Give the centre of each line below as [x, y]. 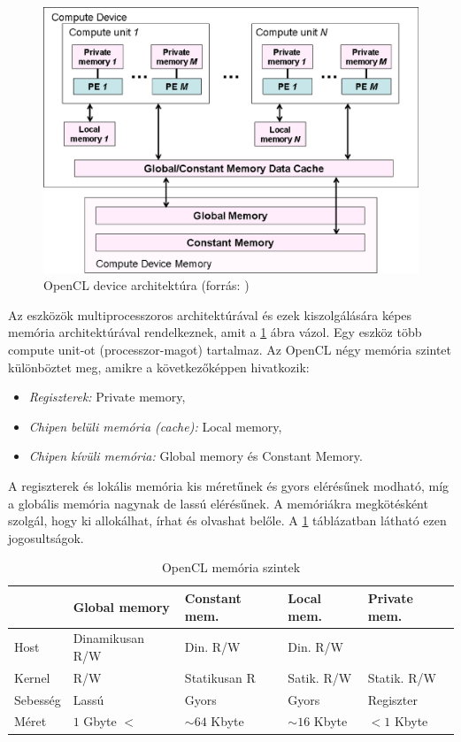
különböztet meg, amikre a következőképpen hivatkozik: [159, 367]
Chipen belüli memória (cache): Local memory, [155, 426]
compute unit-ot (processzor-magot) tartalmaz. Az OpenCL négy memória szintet [230, 349]
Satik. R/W [320, 677]
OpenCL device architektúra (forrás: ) [146, 285]
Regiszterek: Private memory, [107, 397]
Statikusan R [220, 677]
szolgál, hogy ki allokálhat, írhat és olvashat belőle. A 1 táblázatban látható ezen [227, 520]
